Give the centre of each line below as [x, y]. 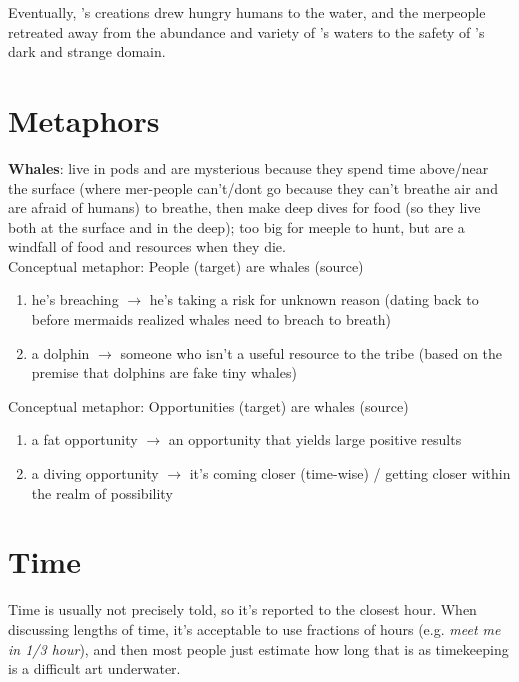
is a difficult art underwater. [94, 668]
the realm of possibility [102, 492]
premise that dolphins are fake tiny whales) [164, 372]
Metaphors [84, 119]
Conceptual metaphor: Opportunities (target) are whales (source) [208, 405]
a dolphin [60, 352]
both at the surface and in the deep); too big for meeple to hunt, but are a [236, 226]
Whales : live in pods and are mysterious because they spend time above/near [248, 167]
